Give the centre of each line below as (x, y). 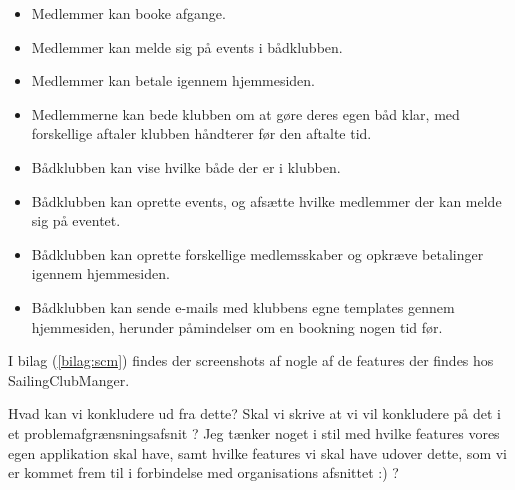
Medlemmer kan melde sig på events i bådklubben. (187, 46)
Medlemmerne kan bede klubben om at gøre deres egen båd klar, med (245, 113)
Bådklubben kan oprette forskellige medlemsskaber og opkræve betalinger (257, 253)
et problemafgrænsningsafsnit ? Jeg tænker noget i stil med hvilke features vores (254, 432)
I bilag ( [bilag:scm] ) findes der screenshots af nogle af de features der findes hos (251, 360)
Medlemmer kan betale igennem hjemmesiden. (173, 80)
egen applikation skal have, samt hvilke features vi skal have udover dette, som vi (257, 452)
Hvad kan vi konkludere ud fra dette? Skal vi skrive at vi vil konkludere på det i (254, 413)
